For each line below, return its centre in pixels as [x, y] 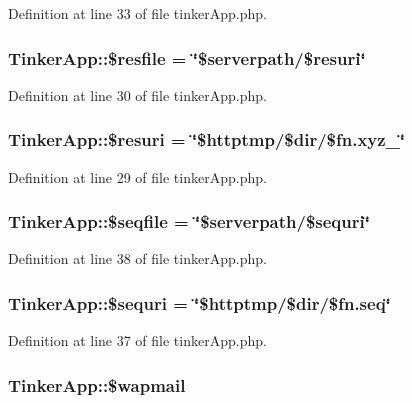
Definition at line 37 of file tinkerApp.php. [137, 340]
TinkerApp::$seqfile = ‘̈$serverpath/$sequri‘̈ [189, 221]
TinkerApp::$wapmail [97, 384]
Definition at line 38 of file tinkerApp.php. [137, 258]
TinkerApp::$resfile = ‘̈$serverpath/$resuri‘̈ [187, 57]
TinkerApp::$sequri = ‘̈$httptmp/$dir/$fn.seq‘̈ [199, 302]
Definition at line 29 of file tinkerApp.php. [137, 176]
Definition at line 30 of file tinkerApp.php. [137, 94]
